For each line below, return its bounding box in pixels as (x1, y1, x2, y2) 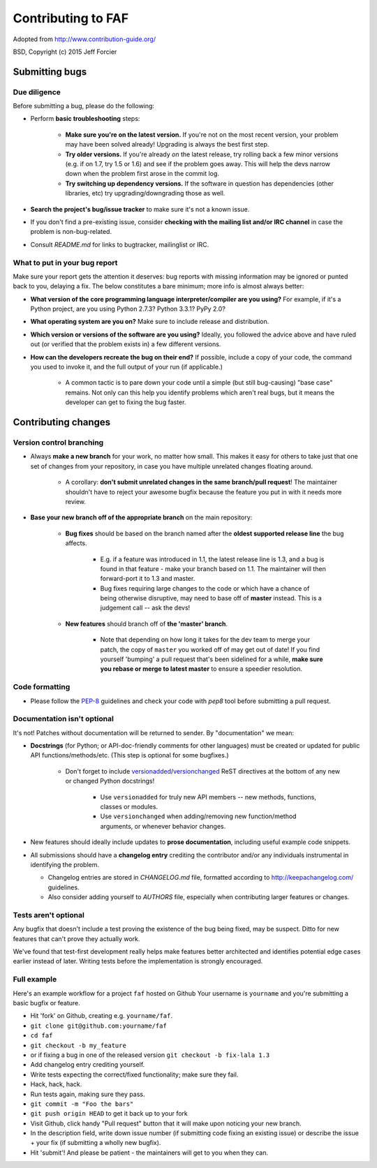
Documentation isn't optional (13, 714, 114, 724)
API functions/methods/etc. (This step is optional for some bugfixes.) (30, 751, 230, 760)
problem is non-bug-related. (30, 228, 112, 236)
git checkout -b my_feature (30, 1041, 127, 1049)
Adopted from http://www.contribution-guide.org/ (13, 35, 156, 43)
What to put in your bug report (13, 258, 118, 267)
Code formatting (13, 682, 71, 692)
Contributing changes (13, 416, 111, 429)
